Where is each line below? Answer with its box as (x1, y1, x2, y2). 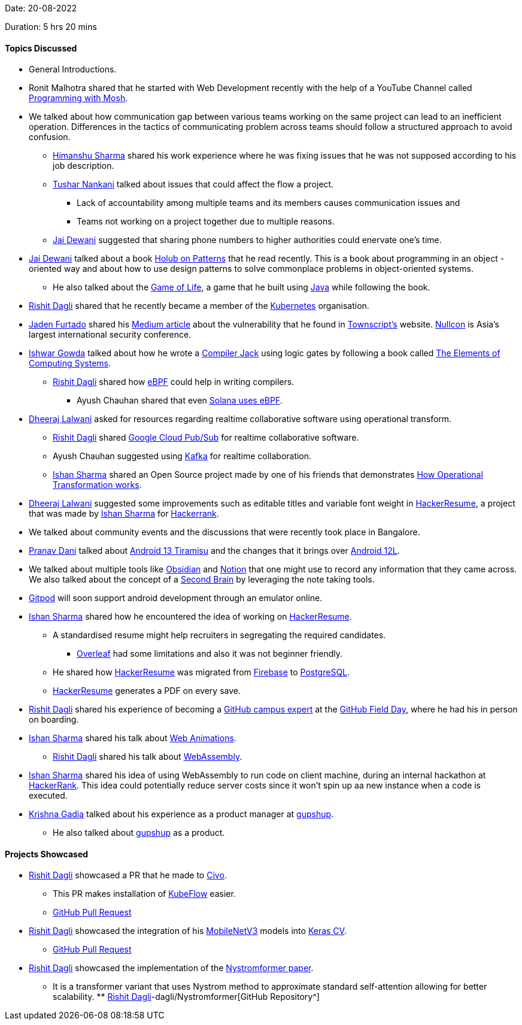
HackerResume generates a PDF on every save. (53, 686, 241, 696)
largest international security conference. (29, 329, 192, 340)
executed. (29, 790, 68, 801)
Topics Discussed (5, 43, 77, 53)
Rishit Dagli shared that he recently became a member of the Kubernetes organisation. (29, 301, 369, 311)
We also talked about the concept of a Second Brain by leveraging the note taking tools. (29, 574, 375, 585)
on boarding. (29, 714, 79, 725)
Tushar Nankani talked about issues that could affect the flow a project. (53, 179, 334, 190)
